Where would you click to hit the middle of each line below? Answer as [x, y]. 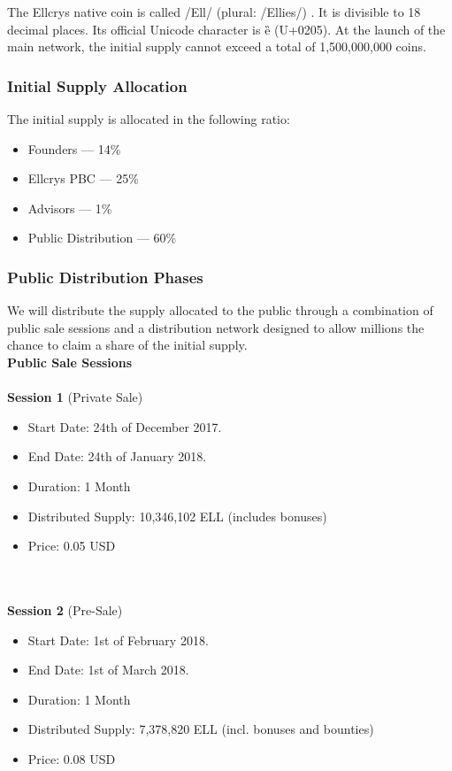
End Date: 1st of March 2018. [108, 670]
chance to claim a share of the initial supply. [127, 345]
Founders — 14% [74, 148]
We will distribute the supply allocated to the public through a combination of [220, 310]
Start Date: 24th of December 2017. [125, 426]
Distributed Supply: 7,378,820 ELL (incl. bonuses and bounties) [201, 729]
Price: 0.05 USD [72, 546]
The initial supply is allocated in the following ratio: [149, 119]
